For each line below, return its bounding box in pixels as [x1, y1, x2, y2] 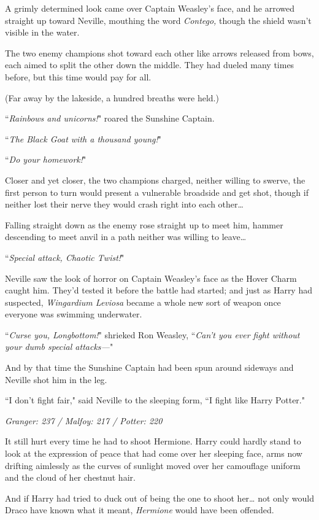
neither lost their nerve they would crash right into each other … [5, 198, 244, 211]
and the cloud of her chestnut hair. [5, 471, 136, 484]
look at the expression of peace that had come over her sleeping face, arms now [5, 447, 302, 460]
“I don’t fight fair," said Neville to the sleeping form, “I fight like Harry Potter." [5, 394, 305, 406]
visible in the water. [5, 26, 80, 39]
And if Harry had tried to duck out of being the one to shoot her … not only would [5, 491, 314, 504]
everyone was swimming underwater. [5, 308, 142, 320]
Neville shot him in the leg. [5, 373, 107, 386]
